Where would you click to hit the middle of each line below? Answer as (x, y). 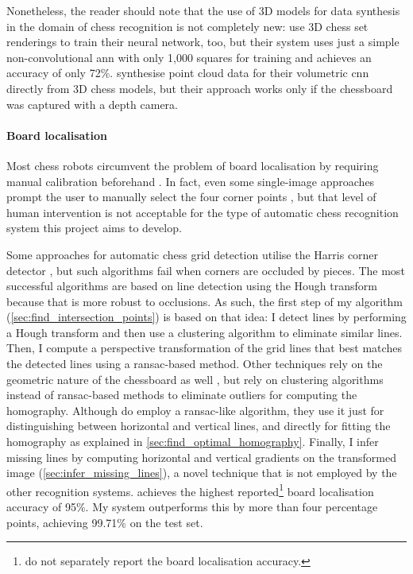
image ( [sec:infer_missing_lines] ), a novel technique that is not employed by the (202, 473)
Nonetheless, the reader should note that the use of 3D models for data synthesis (203, 10)
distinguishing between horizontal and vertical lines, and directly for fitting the (199, 426)
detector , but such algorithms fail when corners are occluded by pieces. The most (206, 270)
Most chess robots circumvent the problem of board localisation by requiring (193, 165)
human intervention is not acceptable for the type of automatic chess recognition (203, 212)
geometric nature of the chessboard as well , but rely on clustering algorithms (195, 379)
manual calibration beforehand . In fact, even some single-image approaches (191, 181)
